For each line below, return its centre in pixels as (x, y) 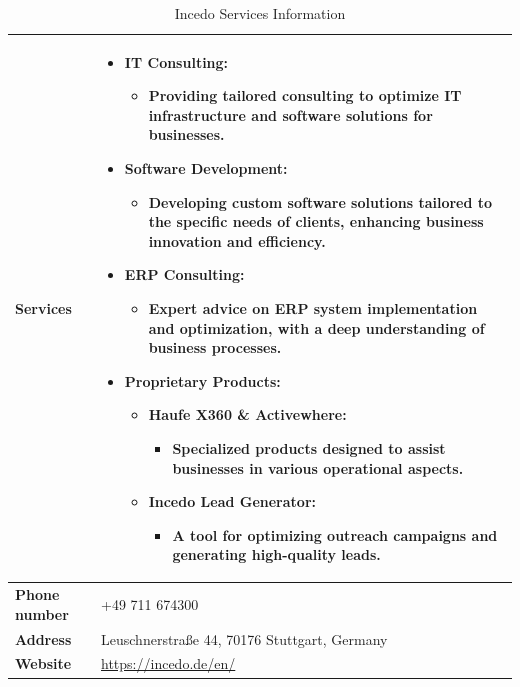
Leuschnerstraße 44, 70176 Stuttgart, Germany (244, 638)
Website (43, 663)
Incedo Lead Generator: (232, 501)
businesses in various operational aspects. (318, 467)
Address (43, 638)
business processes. (215, 347)
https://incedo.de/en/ (168, 663)
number (42, 613)
